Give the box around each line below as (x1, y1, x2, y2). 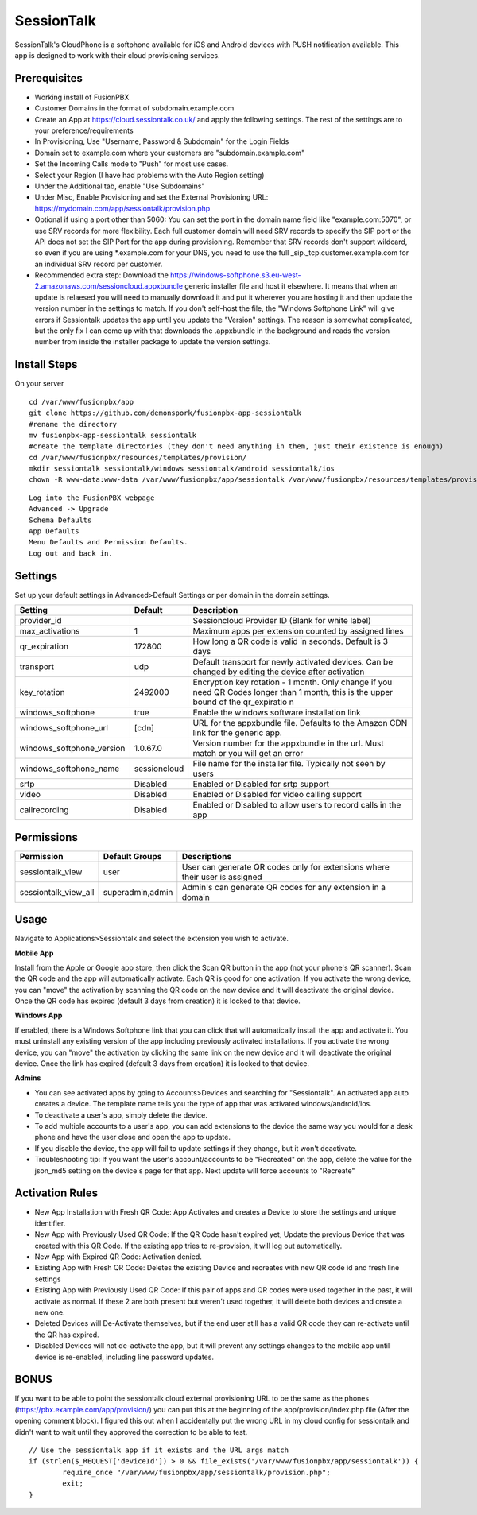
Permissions (14, 831, 79, 844)
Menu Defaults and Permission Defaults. (29, 537, 188, 547)
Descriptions (181, 850, 232, 862)
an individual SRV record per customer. (34, 259, 163, 269)
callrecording (19, 804, 69, 816)
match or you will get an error (192, 748, 304, 759)
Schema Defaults (29, 515, 92, 525)
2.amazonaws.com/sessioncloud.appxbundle (34, 281, 183, 291)
